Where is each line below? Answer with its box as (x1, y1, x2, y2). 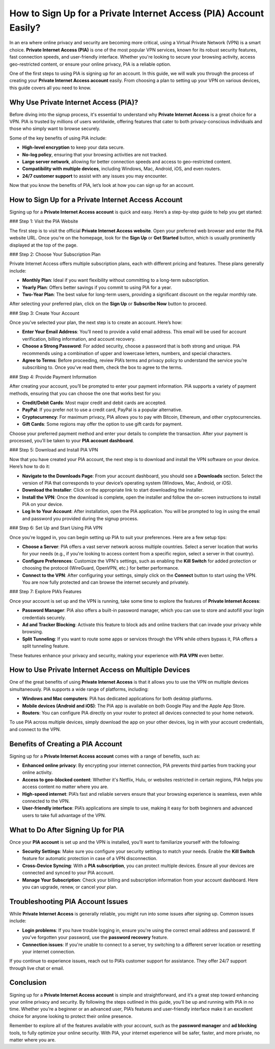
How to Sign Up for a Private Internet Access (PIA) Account (9, 8, 264, 19)
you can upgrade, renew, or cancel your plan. (22, 884, 118, 890)
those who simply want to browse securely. (9, 125, 101, 132)
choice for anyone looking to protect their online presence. (9, 1013, 132, 1019)
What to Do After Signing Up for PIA (9, 825, 125, 834)
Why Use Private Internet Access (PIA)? (9, 98, 139, 106)
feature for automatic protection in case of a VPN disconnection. (22, 855, 158, 862)
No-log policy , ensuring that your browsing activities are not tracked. (22, 151, 168, 157)
